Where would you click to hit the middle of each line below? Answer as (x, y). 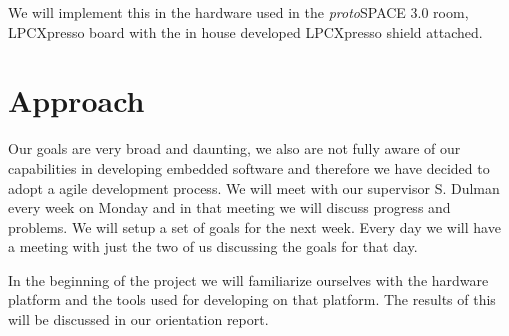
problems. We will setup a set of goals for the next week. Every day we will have (254, 226)
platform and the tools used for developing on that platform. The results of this (252, 299)
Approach (76, 100)
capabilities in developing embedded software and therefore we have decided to (249, 167)
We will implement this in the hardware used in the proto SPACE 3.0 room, (238, 12)
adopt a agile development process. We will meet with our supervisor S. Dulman (254, 187)
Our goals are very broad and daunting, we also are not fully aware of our (234, 148)
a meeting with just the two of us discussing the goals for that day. (213, 246)
